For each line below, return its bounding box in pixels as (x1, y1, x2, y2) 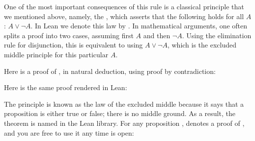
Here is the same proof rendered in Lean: (4, 82, 127, 93)
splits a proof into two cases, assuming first (4, 30, 134, 40)
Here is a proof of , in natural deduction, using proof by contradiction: (4, 66, 216, 76)
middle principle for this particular (4, 49, 109, 59)
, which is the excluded (167, 40, 237, 50)
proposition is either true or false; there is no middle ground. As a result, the (4, 108, 235, 118)
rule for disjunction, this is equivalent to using (4, 40, 143, 50)
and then (143, 30, 170, 40)
